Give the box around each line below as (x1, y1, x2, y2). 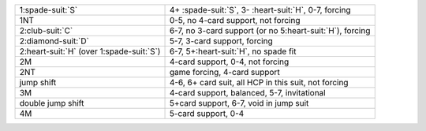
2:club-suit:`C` (19, 25, 73, 36)
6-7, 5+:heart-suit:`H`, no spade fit (169, 46, 297, 57)
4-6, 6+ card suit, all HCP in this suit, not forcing (169, 77, 349, 88)
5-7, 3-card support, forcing (169, 36, 273, 47)
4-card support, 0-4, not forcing (169, 56, 290, 67)
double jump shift (19, 98, 84, 108)
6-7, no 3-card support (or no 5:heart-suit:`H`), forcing (169, 25, 371, 36)
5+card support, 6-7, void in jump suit (169, 98, 309, 108)
